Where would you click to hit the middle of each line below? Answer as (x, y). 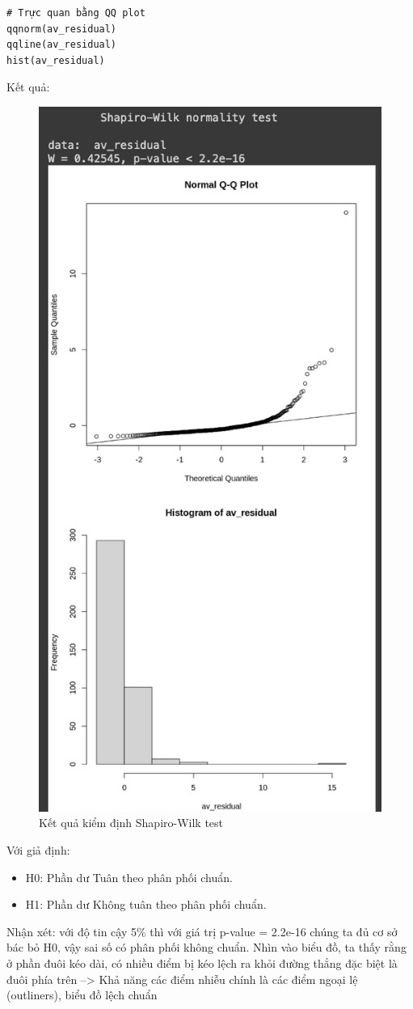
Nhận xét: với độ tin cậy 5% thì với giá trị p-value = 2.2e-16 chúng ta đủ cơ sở (202, 931)
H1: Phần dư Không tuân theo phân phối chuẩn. (146, 904)
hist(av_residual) (56, 60)
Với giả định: (38, 849)
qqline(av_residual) (62, 45)
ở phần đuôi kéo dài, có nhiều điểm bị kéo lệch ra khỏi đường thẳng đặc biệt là (202, 963)
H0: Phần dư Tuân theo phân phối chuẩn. (129, 877)
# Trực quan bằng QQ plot (76, 13)
